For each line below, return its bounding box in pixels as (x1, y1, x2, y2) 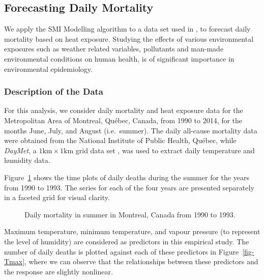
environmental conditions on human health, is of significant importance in (4, 53, 234, 64)
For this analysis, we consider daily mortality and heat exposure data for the (4, 105, 243, 116)
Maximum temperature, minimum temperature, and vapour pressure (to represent (4, 226, 260, 237)
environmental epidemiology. (4, 63, 93, 74)
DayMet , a (4, 145, 37, 155)
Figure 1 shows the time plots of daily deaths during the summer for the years (4, 172, 249, 182)
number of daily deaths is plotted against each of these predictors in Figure (4, 246, 239, 257)
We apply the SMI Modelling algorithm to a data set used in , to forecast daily (4, 23, 251, 34)
